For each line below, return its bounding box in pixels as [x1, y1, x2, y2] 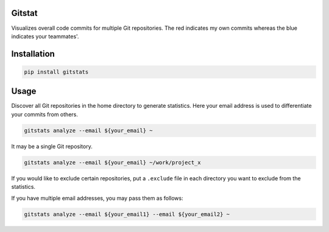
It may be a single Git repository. [11, 142, 93, 150]
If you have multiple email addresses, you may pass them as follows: [11, 194, 183, 202]
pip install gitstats [24, 68, 89, 76]
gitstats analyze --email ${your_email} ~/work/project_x [24, 159, 201, 166]
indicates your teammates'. [11, 32, 79, 40]
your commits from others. [11, 110, 79, 118]
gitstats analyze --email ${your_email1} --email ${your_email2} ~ [24, 211, 230, 217]
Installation [11, 49, 55, 59]
